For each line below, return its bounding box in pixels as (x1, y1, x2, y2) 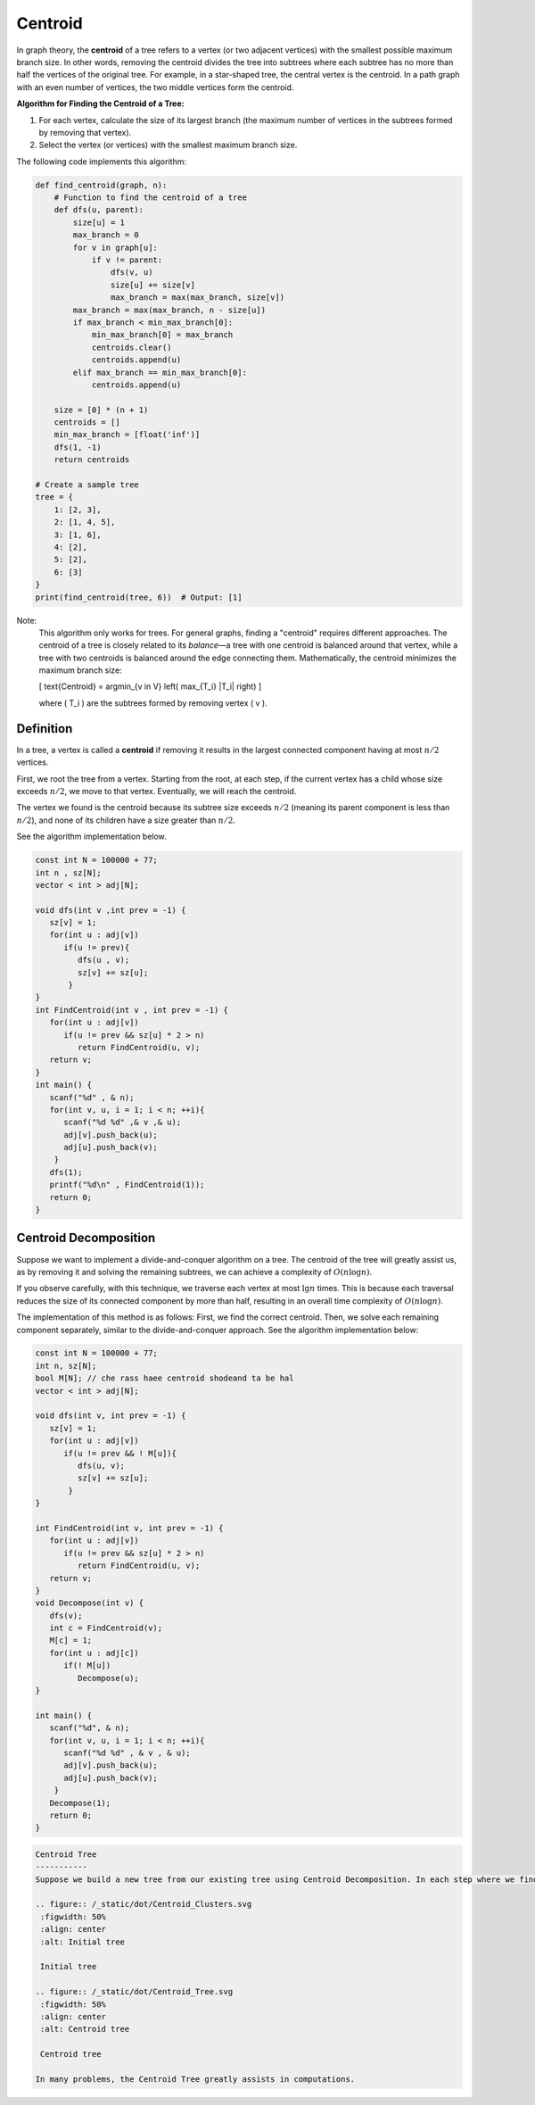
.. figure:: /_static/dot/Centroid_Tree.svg (35, 1986, 234, 1997)
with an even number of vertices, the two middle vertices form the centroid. (16, 81, 294, 93)
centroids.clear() (91, 342, 173, 352)
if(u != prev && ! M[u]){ (63, 1448, 177, 1458)
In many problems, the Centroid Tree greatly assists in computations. (35, 2074, 356, 2084)
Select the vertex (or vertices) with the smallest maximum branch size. (38, 139, 298, 151)
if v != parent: (91, 255, 163, 265)
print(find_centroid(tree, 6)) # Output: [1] (35, 592, 243, 602)
